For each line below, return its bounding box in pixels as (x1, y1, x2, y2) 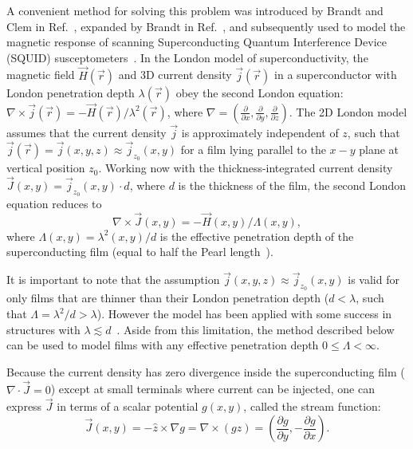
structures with (6, 321, 81, 337)
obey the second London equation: (175, 84, 344, 100)
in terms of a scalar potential (57, 398, 199, 415)
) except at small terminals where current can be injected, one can (50, 380, 375, 397)
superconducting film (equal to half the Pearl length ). (6, 243, 273, 260)
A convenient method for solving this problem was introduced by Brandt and (6, 2, 383, 18)
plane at (359, 140, 399, 157)
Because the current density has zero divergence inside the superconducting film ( (6, 363, 405, 380)
